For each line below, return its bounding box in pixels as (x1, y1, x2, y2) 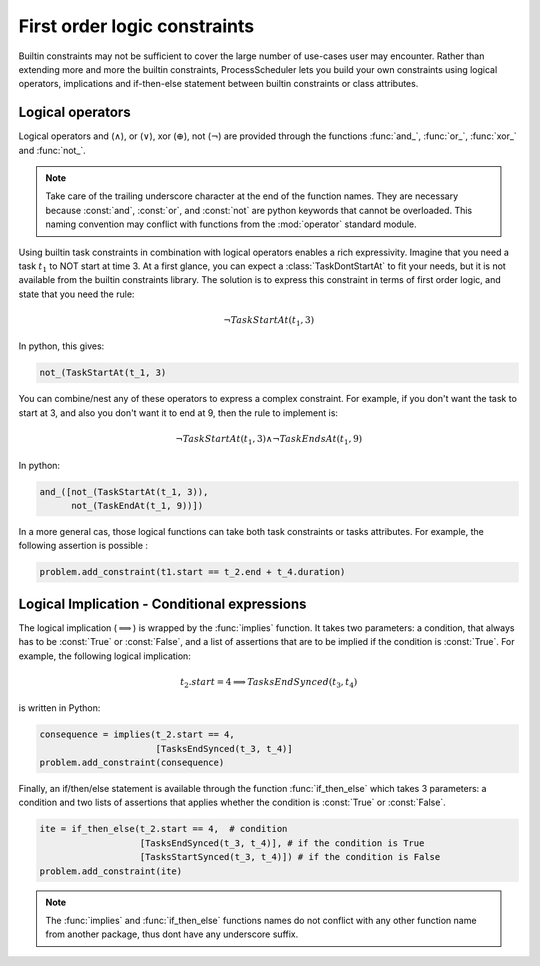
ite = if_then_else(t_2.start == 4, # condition (39, 823, 288, 835)
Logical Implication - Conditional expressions (18, 595, 307, 612)
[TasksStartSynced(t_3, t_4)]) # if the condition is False (139, 851, 441, 863)
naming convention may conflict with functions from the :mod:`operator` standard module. (45, 218, 417, 230)
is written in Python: (18, 702, 101, 714)
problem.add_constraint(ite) (39, 865, 183, 877)
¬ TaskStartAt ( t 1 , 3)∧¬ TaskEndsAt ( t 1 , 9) (175, 433, 363, 447)
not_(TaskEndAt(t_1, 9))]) (71, 500, 204, 511)
